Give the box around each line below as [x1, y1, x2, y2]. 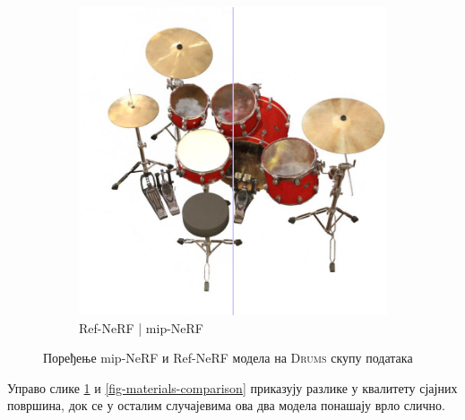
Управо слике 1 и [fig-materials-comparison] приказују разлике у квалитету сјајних [7, 378, 458, 397]
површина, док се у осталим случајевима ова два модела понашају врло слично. [7, 396, 445, 415]
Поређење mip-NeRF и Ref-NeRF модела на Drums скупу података [43, 348, 413, 367]
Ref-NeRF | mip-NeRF [79, 318, 204, 337]
